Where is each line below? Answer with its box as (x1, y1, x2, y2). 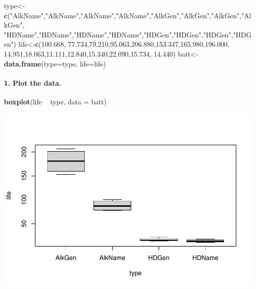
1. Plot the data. (4, 77, 62, 88)
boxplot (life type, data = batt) (4, 96, 107, 106)
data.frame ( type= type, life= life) (4, 58, 106, 68)
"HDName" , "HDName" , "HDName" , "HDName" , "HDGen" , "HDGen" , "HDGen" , (4, 29, 233, 39)
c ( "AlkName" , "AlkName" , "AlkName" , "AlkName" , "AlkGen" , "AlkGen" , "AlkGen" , (4, 10, 242, 20)
